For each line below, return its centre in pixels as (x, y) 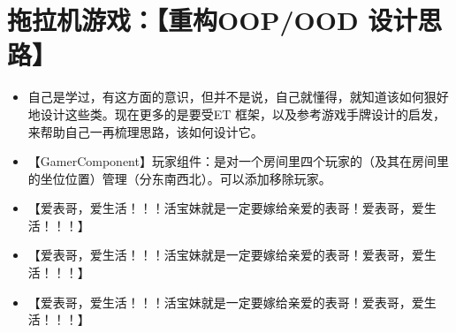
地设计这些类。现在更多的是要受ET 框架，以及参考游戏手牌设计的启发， (237, 114)
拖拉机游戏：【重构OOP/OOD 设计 (213, 20)
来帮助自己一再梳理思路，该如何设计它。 (145, 131)
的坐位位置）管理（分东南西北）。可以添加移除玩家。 (179, 178)
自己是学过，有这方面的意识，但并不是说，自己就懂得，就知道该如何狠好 (238, 97)
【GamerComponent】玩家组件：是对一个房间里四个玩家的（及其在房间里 (238, 161)
